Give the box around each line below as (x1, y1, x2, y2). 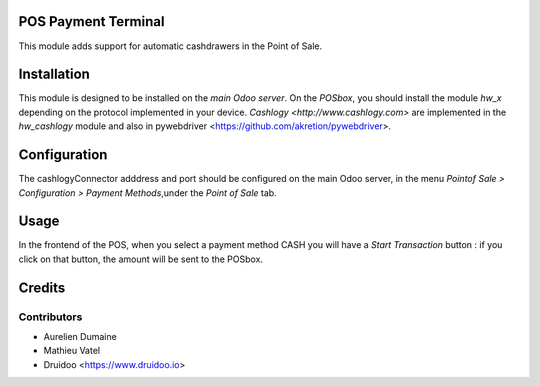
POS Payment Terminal (18, 13, 165, 30)
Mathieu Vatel (43, 345, 100, 357)
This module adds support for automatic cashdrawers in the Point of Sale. (18, 40, 323, 52)
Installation (18, 66, 90, 83)
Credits (18, 279, 66, 296)
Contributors (18, 310, 83, 324)
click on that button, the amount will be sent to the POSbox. (18, 253, 264, 265)
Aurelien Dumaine (43, 330, 117, 342)
